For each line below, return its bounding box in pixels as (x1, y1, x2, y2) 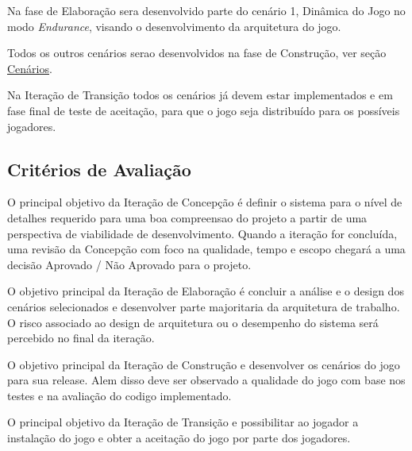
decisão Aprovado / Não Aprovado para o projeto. (7, 256, 252, 272)
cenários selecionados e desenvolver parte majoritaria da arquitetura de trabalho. (7, 298, 400, 314)
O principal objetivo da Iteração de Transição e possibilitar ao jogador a (7, 414, 359, 430)
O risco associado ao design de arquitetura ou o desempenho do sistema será (7, 314, 379, 330)
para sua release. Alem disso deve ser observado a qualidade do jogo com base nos (7, 372, 406, 388)
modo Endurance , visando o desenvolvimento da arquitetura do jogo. (7, 17, 341, 34)
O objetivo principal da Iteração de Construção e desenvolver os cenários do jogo (7, 356, 400, 372)
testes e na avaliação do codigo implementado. (7, 387, 232, 403)
